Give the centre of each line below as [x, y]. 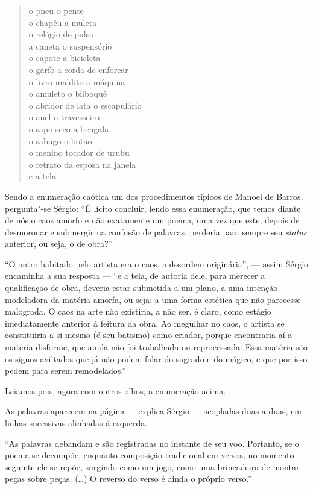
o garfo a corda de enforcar [78, 69]
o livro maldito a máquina [77, 81]
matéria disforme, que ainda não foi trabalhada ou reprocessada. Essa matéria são [156, 347]
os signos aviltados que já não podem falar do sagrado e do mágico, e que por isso [156, 358]
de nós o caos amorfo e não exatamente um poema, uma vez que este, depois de [152, 220]
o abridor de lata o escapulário [85, 105]
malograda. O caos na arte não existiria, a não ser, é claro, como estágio [138, 311]
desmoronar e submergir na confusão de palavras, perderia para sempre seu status [156, 232]
